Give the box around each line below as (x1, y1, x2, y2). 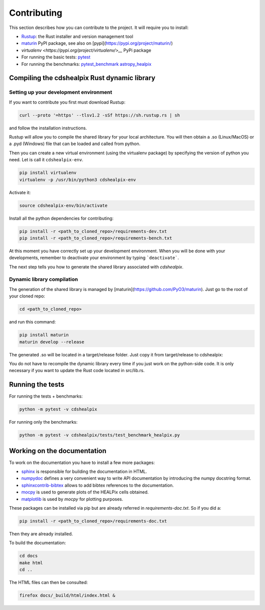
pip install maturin (19, 332, 69, 338)
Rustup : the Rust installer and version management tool (21, 33, 133, 39)
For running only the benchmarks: (9, 419, 78, 425)
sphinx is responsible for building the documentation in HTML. (21, 468, 147, 474)
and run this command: (9, 319, 56, 325)
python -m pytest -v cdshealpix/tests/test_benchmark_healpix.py (19, 433, 180, 438)
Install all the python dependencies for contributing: (9, 215, 114, 221)
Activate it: (9, 189, 31, 195)
